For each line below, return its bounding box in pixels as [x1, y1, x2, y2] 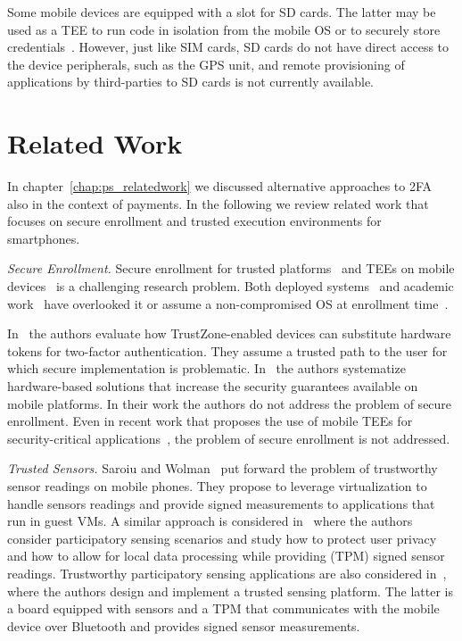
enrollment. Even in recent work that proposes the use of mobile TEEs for [7, 412, 413, 430]
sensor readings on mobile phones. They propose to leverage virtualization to [7, 477, 427, 495]
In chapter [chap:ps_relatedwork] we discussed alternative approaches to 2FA [7, 177, 432, 196]
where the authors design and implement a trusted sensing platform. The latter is [7, 581, 453, 600]
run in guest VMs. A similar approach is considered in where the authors [7, 512, 413, 530]
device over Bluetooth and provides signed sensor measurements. [7, 616, 360, 635]
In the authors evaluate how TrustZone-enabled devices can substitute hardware [7, 324, 451, 343]
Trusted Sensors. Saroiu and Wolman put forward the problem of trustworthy [7, 459, 438, 478]
